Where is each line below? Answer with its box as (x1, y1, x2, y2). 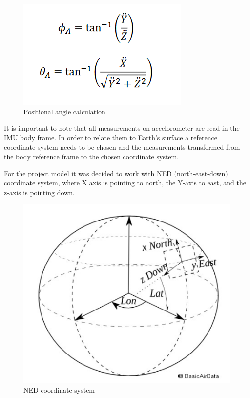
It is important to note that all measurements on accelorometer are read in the (4, 123, 240, 133)
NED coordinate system (23, 385, 95, 395)
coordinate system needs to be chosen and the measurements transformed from (4, 142, 240, 152)
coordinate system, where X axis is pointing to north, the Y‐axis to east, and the (4, 177, 247, 188)
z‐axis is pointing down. (4, 187, 75, 197)
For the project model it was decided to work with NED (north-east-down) (4, 168, 228, 178)
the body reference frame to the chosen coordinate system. (4, 151, 179, 161)
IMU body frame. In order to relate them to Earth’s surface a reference (4, 132, 217, 142)
